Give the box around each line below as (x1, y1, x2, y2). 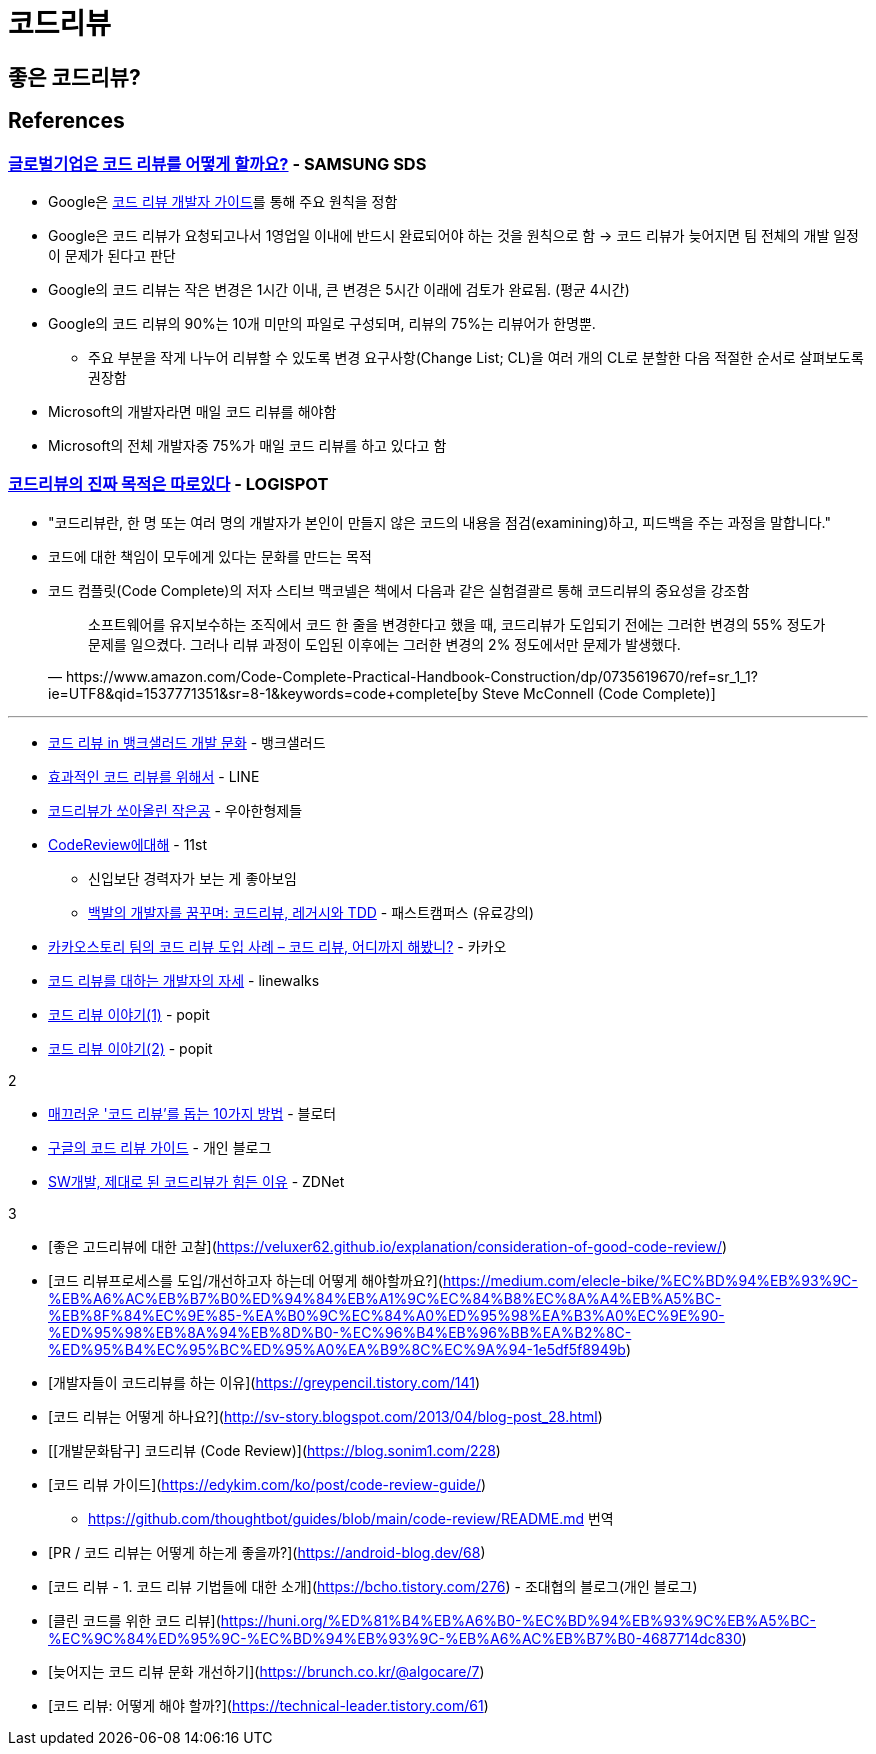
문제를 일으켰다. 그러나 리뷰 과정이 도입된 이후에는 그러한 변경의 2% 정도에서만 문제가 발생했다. (88, 635, 681, 653)
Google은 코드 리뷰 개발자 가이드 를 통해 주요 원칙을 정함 (48, 192, 398, 210)
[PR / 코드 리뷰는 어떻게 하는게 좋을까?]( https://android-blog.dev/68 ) (48, 1543, 486, 1561)
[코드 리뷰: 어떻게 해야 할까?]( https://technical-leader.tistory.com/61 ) (48, 1696, 489, 1714)
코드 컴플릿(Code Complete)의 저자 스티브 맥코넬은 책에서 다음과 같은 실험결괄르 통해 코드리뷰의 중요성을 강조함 (48, 581, 750, 599)
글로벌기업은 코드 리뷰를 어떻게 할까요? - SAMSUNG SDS (8, 153, 427, 174)
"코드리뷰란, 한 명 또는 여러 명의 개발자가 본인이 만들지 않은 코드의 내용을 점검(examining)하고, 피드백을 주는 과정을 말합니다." (48, 513, 831, 531)
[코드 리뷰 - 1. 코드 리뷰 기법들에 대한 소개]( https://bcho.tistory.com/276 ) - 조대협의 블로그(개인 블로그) (48, 1577, 698, 1595)
